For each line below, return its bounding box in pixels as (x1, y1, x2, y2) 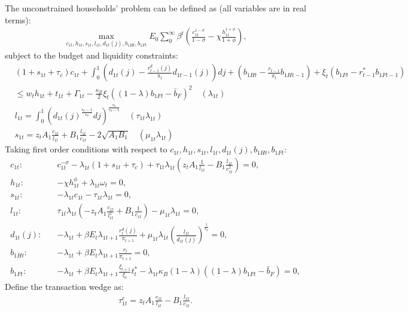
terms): (5, 13, 31, 26)
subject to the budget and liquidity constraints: (5, 49, 178, 62)
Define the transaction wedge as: (5, 280, 124, 293)
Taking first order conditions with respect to (5, 143, 168, 155)
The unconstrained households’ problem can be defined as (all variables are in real (5, 2, 306, 14)
